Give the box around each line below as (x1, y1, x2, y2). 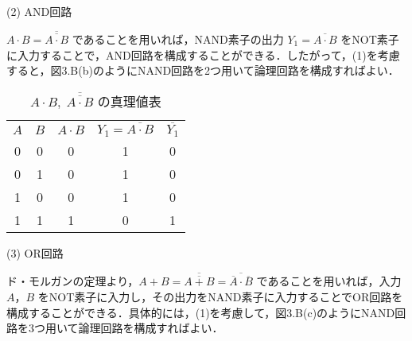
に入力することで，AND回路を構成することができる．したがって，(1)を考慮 (6, 46, 400, 63)
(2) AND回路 (6, 3, 72, 19)
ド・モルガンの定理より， (6, 273, 139, 289)
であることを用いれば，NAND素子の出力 (72, 31, 284, 48)
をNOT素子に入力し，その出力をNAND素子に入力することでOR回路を (37, 288, 403, 304)
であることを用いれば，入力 (256, 273, 402, 289)
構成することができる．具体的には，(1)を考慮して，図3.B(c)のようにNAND (6, 304, 395, 320)
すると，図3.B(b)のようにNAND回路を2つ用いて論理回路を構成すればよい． (6, 62, 399, 79)
